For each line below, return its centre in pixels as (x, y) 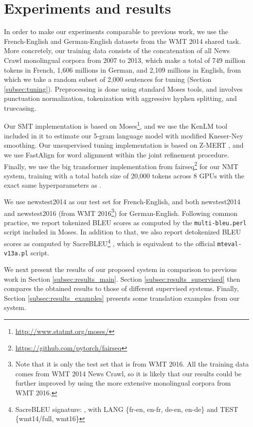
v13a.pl (16, 254)
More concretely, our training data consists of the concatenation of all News (117, 50)
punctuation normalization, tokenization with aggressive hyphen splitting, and (120, 98)
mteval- (229, 244)
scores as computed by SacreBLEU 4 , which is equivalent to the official (109, 243)
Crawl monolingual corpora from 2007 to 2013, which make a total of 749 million (125, 60)
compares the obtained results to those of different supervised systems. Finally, (121, 288)
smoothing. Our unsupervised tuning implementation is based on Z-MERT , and (124, 145)
